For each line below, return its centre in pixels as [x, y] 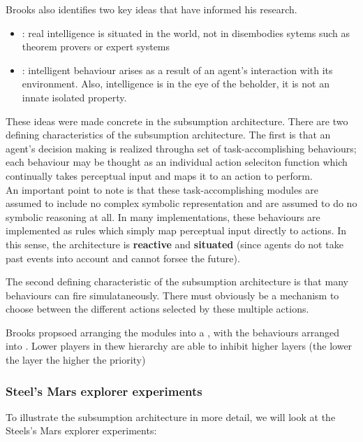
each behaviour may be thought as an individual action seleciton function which [177, 162]
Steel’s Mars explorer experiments [104, 391]
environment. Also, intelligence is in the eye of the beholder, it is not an [176, 84]
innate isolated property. [74, 97]
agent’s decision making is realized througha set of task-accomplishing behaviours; [181, 148]
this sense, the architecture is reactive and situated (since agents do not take [175, 244]
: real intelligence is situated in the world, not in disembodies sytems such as [186, 33]
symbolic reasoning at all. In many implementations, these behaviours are [163, 216]
